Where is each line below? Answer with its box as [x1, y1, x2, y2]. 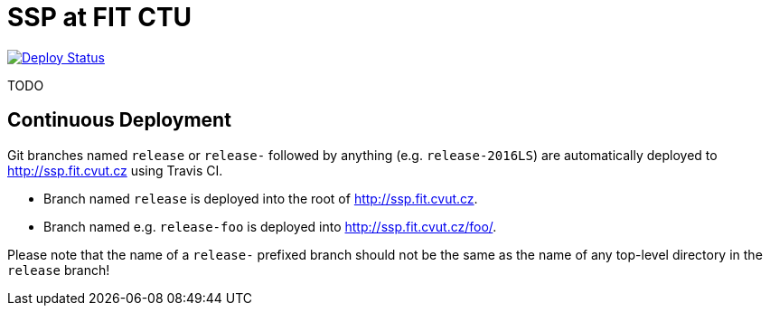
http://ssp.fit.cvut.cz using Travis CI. [7, 162, 223, 178]
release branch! [7, 261, 110, 278]
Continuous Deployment [7, 109, 231, 132]
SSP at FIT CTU [7, 2, 192, 33]
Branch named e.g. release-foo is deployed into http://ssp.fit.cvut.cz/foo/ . [43, 218, 497, 234]
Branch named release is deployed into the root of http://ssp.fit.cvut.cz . [43, 190, 478, 206]
